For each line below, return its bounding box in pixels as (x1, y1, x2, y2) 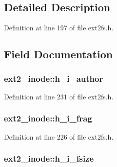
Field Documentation (4, 47, 113, 62)
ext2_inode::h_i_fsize (4, 152, 94, 165)
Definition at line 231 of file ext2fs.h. (4, 91, 114, 101)
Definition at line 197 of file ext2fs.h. (4, 23, 114, 33)
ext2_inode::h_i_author (4, 72, 103, 84)
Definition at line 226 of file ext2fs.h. (4, 131, 114, 142)
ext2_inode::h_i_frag (4, 112, 92, 124)
